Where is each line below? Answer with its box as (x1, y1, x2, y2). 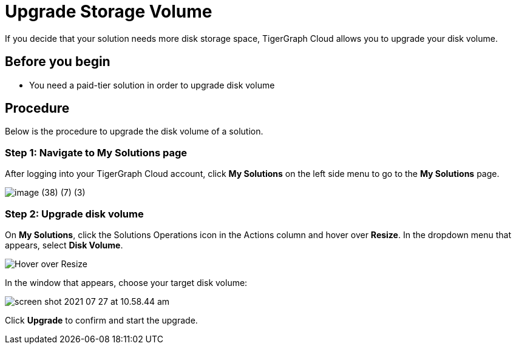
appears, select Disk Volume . (5, 239, 123, 250)
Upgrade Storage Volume (5, 1, 212, 22)
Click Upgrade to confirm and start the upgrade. (5, 314, 198, 325)
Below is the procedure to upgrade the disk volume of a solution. (5, 126, 263, 137)
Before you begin (5, 54, 110, 70)
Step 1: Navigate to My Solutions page (5, 146, 188, 159)
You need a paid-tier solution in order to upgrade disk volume (29, 79, 275, 90)
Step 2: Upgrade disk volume (5, 207, 144, 220)
